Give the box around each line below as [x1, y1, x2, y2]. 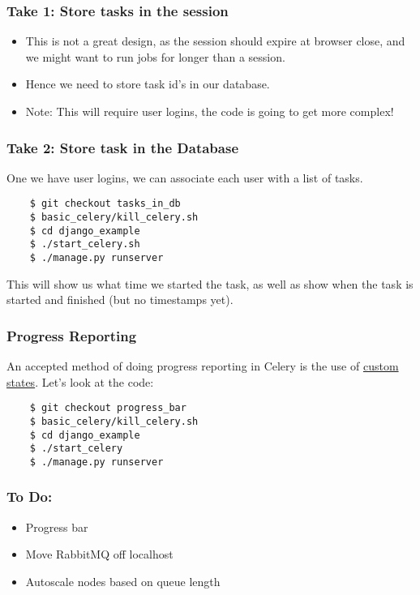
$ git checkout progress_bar [29, 402, 186, 414]
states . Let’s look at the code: [6, 373, 154, 390]
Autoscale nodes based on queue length [25, 572, 221, 589]
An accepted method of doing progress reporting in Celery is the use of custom [6, 357, 399, 375]
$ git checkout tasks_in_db [29, 198, 181, 210]
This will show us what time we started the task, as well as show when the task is [6, 275, 414, 292]
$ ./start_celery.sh [29, 238, 140, 250]
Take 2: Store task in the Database [6, 137, 239, 157]
